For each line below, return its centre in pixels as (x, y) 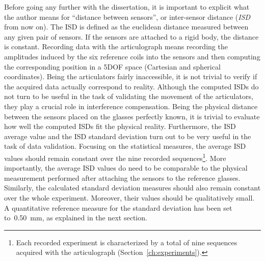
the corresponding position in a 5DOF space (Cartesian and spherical (112, 66)
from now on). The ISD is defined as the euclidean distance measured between (126, 27)
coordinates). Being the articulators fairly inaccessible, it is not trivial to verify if (131, 76)
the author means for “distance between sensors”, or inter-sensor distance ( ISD (127, 17)
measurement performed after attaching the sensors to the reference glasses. (122, 177)
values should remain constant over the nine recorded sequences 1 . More (115, 157)
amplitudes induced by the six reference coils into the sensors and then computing (132, 56)
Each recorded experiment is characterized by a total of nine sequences (127, 242)
